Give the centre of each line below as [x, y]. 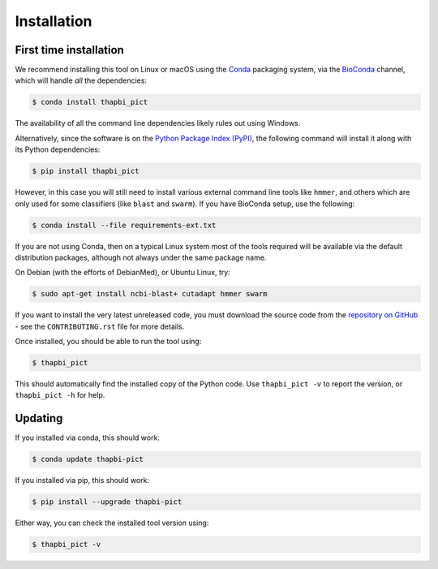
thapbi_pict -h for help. [60, 395]
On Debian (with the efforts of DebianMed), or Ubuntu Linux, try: [122, 273]
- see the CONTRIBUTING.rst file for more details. [100, 326]
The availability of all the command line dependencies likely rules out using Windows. [158, 123]
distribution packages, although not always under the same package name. [141, 257]
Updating [39, 418]
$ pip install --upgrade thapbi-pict [107, 502]
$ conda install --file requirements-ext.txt [124, 225]
